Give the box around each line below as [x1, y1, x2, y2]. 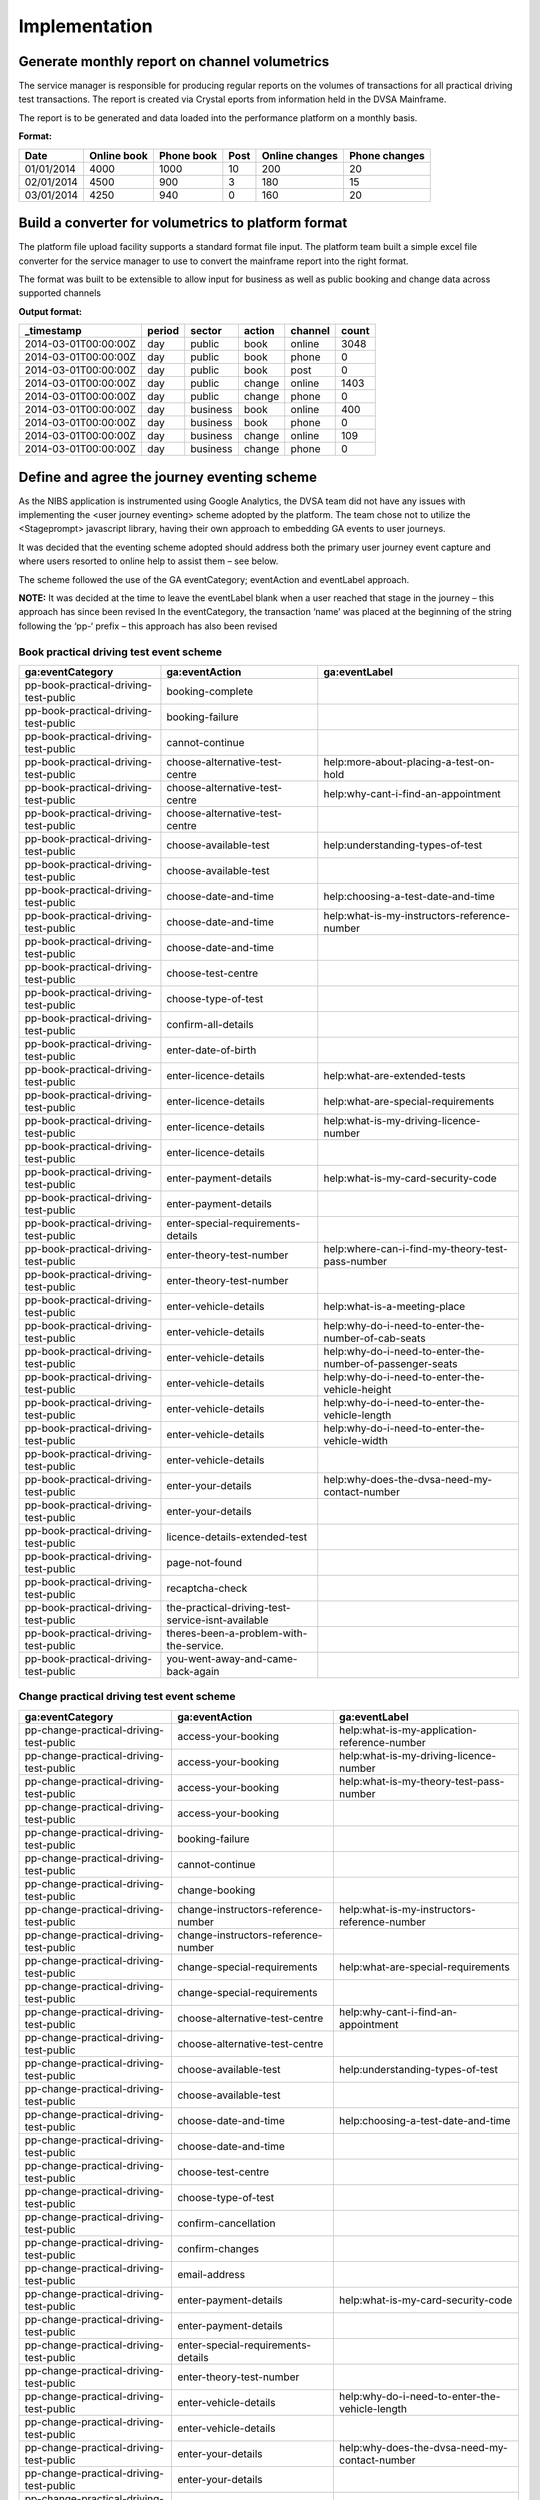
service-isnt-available [166, 1613, 269, 1627]
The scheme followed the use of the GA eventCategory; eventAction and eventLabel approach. [18, 573, 410, 585]
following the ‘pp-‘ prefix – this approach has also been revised [18, 620, 278, 632]
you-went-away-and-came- [166, 1651, 298, 1665]
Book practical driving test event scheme [18, 645, 223, 659]
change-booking [176, 1883, 256, 1897]
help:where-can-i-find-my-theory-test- [323, 1241, 509, 1255]
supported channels [18, 287, 102, 299]
